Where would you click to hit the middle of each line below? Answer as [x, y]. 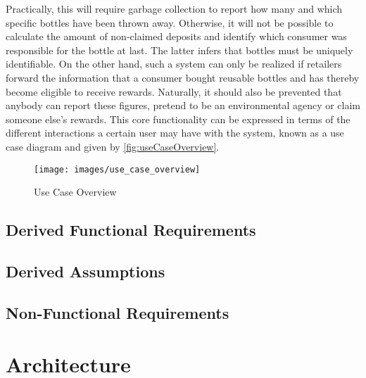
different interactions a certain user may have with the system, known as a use [175, 133]
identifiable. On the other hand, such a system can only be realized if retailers [174, 64]
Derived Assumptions [86, 271]
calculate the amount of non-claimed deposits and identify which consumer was [176, 36]
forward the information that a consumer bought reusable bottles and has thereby [183, 77]
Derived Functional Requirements [131, 230]
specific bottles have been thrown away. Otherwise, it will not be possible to [170, 22]
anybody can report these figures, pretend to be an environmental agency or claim [183, 105]
